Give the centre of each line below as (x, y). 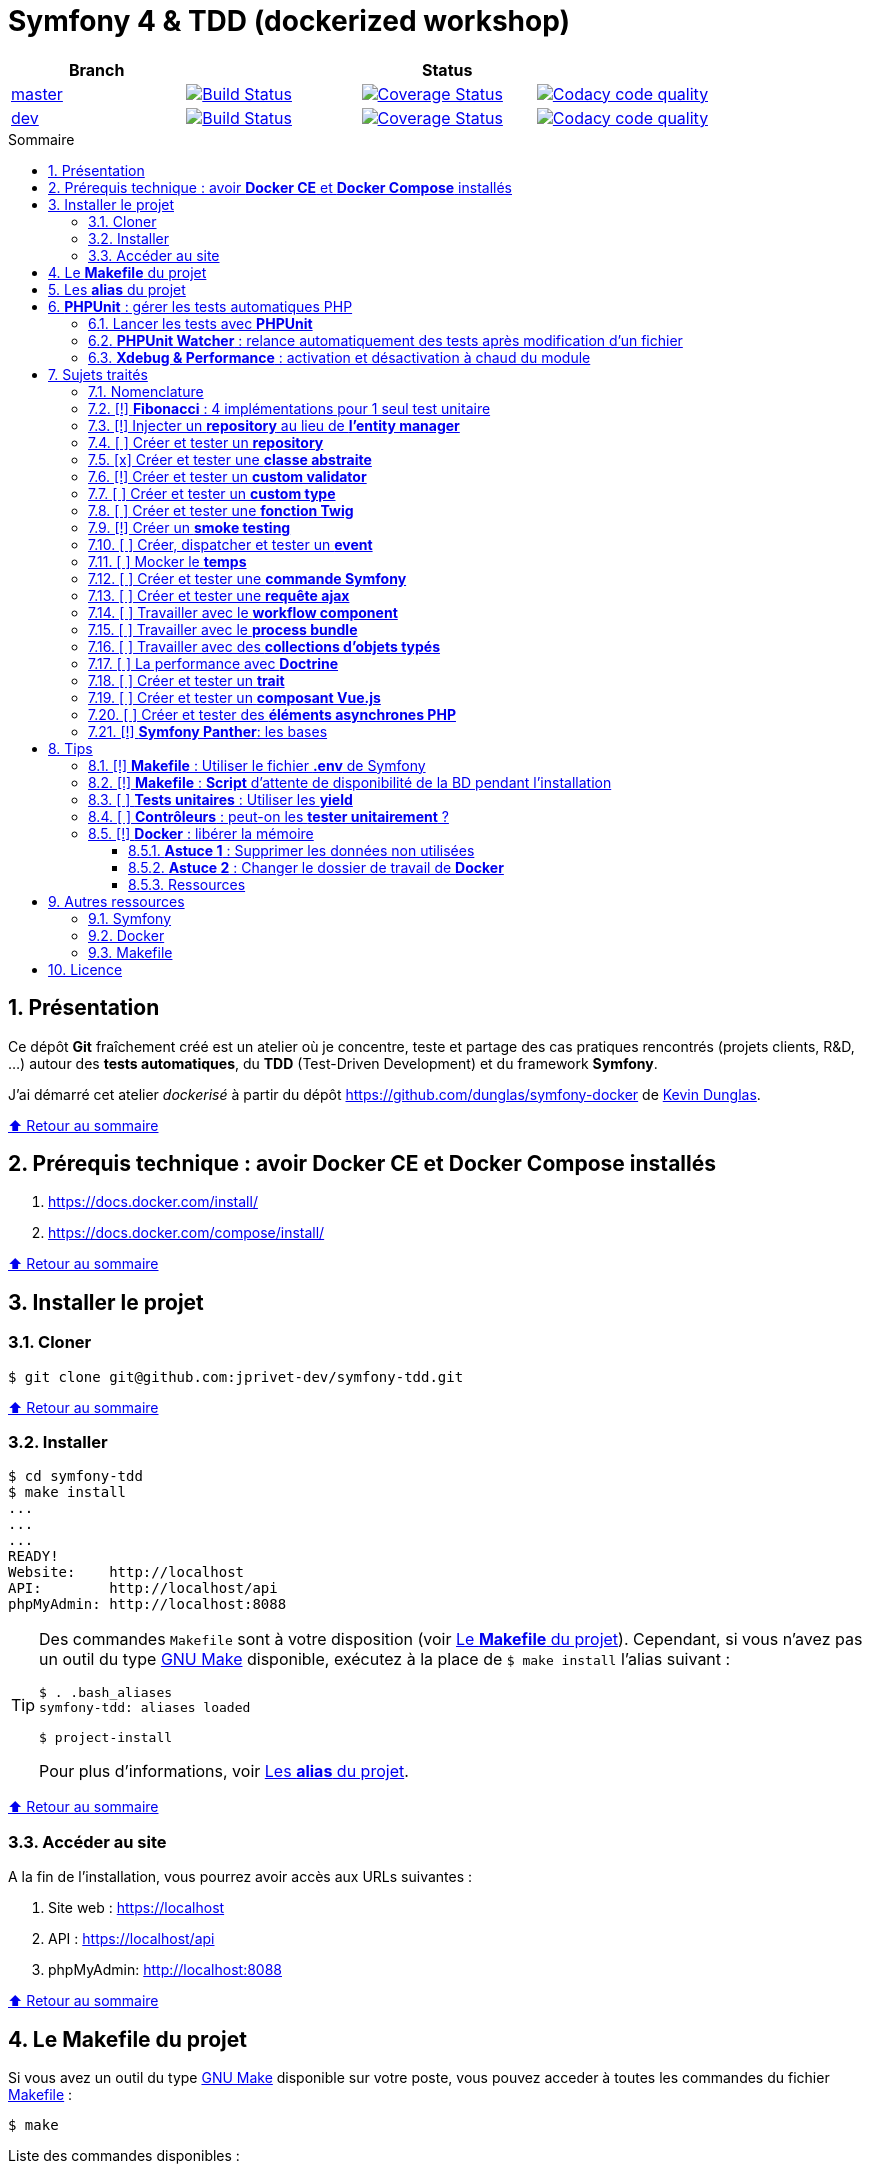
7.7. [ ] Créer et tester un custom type (212, 493)
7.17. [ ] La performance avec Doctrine (213, 663)
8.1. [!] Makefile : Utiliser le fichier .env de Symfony (257, 765)
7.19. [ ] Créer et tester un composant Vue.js (234, 697)
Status (447, 69)
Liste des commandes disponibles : (124, 2155)
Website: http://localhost (126, 1572)
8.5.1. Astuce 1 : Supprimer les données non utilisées (301, 850)
